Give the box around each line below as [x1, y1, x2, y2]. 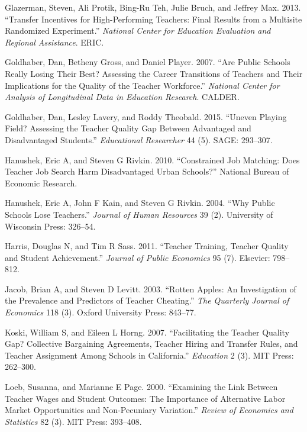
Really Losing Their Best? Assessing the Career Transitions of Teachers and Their [5, 67, 303, 79]
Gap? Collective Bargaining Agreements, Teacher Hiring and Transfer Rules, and [5, 337, 298, 350]
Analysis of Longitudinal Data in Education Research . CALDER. [5, 91, 240, 103]
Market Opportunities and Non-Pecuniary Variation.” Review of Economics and [5, 404, 293, 416]
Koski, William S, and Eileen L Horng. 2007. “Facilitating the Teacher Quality [5, 325, 290, 338]
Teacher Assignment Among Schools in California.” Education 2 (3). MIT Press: [5, 349, 294, 361]
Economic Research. [5, 176, 77, 189]
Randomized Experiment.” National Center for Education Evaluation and [5, 24, 271, 37]
